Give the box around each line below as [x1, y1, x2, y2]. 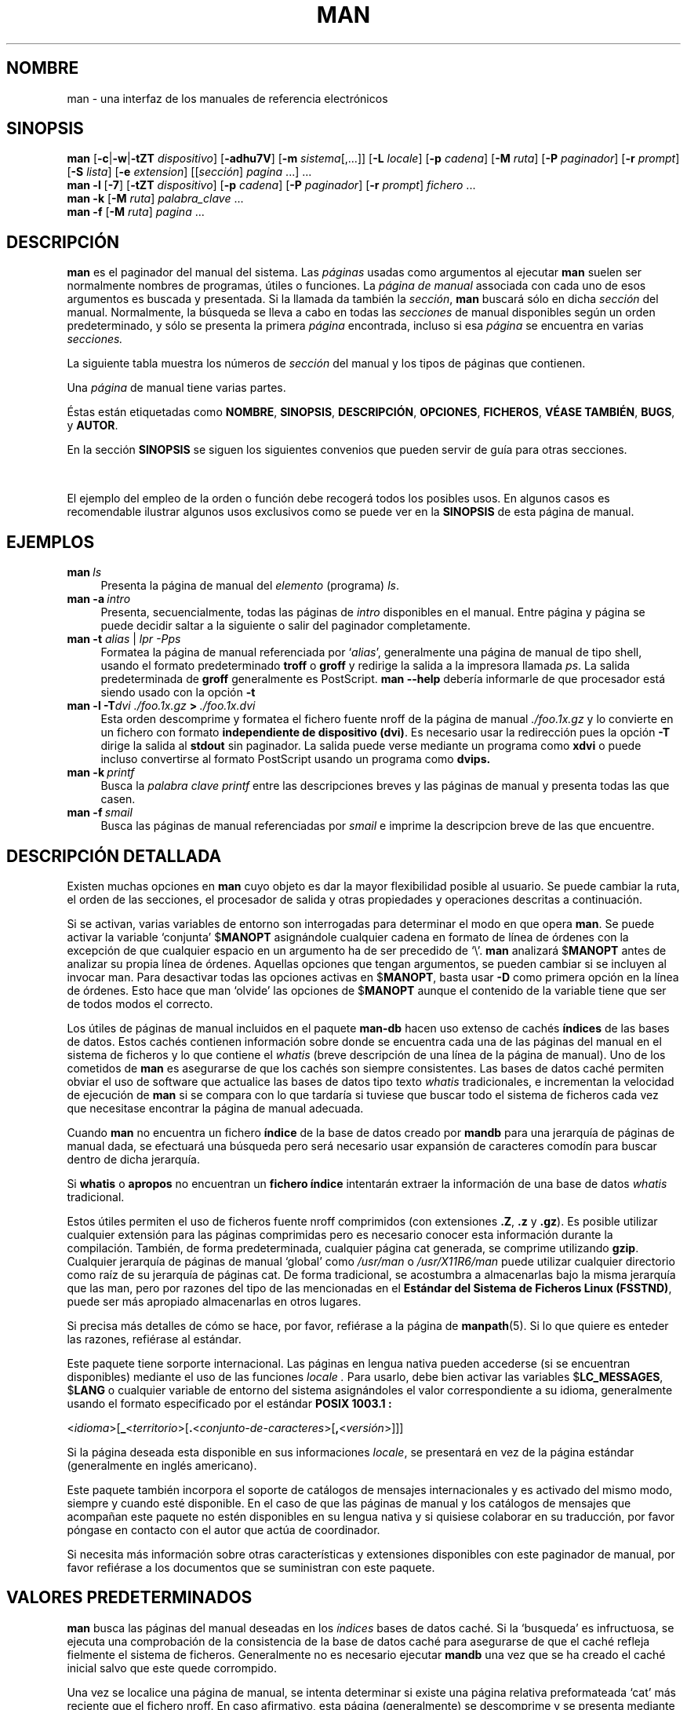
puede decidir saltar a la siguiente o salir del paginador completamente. [100, 619, 471, 633]
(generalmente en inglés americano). [67, 1458, 257, 1472]
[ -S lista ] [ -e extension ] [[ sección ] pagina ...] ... [67, 165, 312, 179]
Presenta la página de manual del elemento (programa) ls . [100, 579, 399, 593]
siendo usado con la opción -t [100, 685, 256, 700]
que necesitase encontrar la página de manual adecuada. [67, 1101, 364, 1115]
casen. [100, 792, 136, 806]
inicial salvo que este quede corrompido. [67, 1661, 277, 1675]
